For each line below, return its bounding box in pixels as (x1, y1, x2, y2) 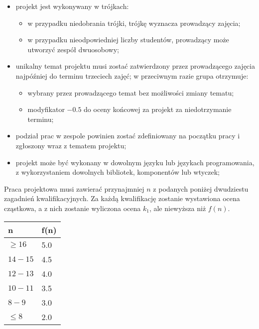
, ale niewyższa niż (149, 203, 206, 213)
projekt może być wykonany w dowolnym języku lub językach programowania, (15, 157, 255, 167)
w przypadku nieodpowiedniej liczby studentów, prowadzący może (27, 34, 229, 45)
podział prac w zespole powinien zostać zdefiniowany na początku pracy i (15, 130, 240, 141)
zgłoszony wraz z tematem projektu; (15, 140, 127, 150)
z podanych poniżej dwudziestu (153, 183, 249, 194)
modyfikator (27, 104, 65, 114)
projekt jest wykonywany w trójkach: (15, 1, 129, 11)
